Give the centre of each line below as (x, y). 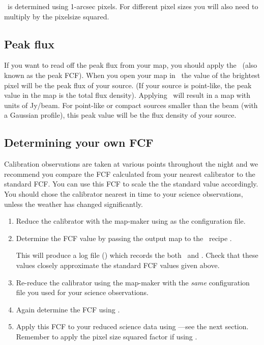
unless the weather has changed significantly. (74, 204)
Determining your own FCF (79, 142)
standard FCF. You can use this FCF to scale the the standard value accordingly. (131, 184)
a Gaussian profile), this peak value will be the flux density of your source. (120, 115)
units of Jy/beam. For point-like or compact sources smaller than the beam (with (131, 105)
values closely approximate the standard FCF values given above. (118, 265)
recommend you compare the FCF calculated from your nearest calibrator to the (130, 174)
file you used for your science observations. (82, 292)
